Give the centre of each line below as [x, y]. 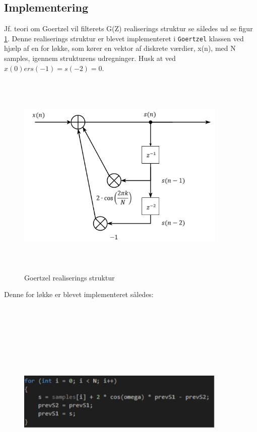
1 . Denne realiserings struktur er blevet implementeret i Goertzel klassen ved [124, 38]
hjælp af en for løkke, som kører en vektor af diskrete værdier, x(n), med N [120, 48]
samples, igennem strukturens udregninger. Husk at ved [90, 58]
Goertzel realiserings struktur [70, 277]
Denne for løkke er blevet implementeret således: [79, 294]
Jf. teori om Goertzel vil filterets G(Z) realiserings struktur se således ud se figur [128, 28]
